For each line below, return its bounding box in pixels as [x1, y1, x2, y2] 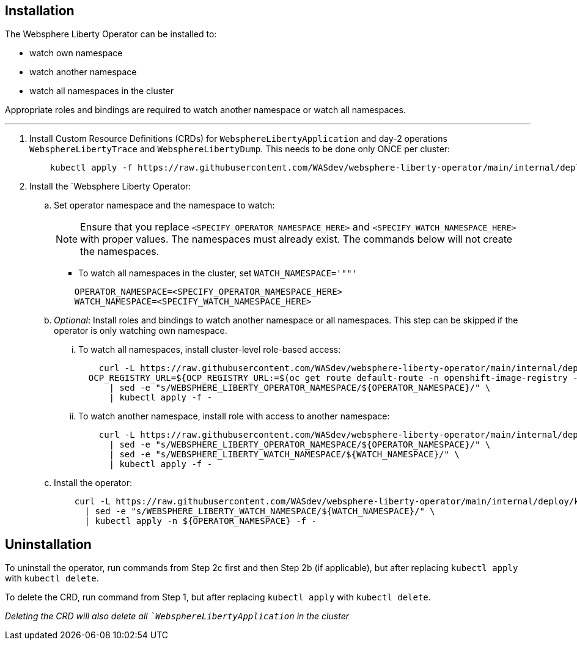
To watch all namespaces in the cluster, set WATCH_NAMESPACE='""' [78, 268, 358, 279]
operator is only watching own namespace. [54, 325, 227, 336]
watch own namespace [29, 48, 123, 59]
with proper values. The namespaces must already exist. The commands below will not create [80, 233, 513, 246]
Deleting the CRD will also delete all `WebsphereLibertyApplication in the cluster [5, 611, 349, 622]
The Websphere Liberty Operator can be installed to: [5, 29, 217, 40]
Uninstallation [5, 536, 92, 552]
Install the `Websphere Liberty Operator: [29, 181, 191, 192]
